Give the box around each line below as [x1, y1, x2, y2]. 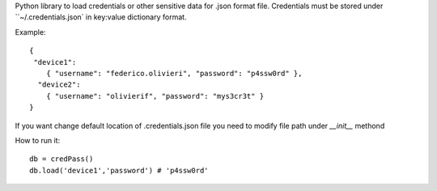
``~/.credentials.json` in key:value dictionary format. [15, 12, 187, 22]
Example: [15, 27, 46, 36]
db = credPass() [29, 155, 94, 163]
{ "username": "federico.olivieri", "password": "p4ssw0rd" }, [45, 69, 303, 78]
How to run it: [15, 135, 61, 145]
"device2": [37, 80, 81, 89]
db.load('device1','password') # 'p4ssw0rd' [29, 166, 210, 175]
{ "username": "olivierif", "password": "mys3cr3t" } [45, 91, 265, 100]
